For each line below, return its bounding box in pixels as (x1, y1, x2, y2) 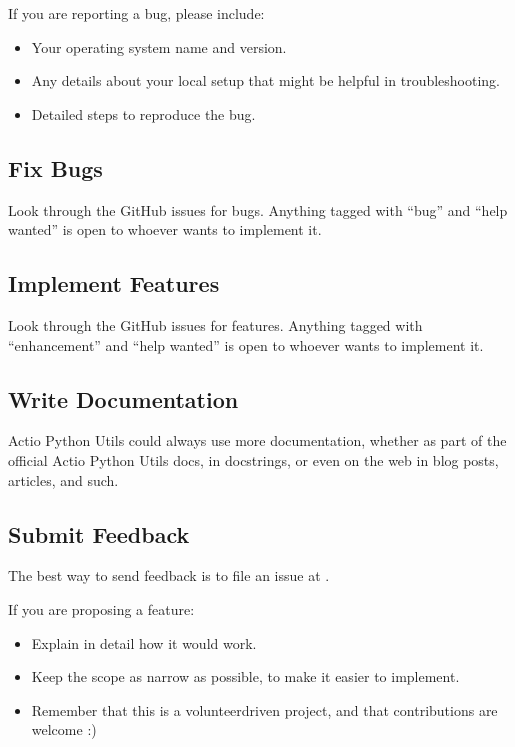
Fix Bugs (8, 152, 103, 183)
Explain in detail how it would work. (31, 632, 257, 653)
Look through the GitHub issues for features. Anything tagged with (8, 314, 423, 335)
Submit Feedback (8, 518, 190, 549)
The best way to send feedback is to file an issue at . (8, 565, 330, 586)
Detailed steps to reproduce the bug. (31, 103, 256, 124)
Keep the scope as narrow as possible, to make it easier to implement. (31, 666, 460, 687)
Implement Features (8, 268, 220, 299)
